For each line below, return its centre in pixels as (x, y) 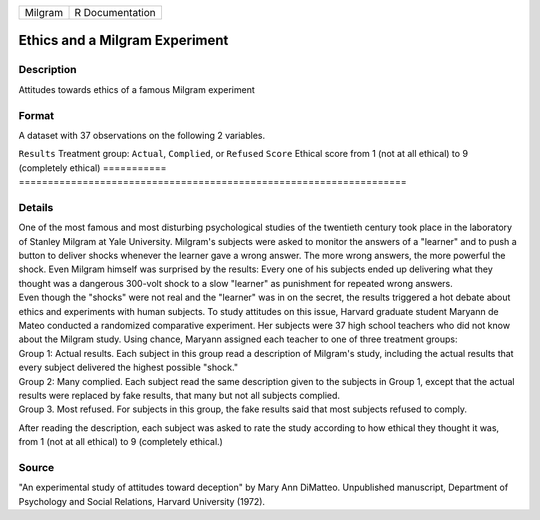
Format (36, 115)
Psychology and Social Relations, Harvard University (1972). (141, 501)
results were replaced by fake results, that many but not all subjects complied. (179, 395)
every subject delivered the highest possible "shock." (128, 367)
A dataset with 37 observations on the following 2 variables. (142, 135)
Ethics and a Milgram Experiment (123, 40)
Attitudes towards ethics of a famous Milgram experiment (136, 89)
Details (36, 207)
